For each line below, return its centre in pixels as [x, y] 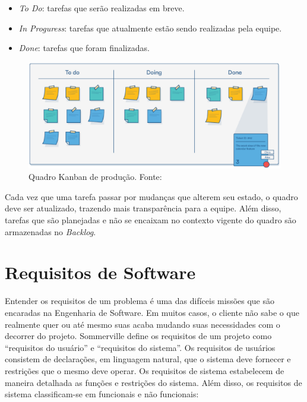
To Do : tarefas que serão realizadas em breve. [102, 8]
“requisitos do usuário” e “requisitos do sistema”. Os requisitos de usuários [140, 347]
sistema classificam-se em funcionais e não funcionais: [102, 394]
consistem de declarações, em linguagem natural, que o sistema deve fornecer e [148, 359]
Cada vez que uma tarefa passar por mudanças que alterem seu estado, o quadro [151, 196]
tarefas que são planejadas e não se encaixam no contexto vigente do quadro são [151, 220]
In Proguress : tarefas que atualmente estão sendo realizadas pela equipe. [150, 28]
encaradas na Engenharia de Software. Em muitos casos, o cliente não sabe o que [152, 312]
